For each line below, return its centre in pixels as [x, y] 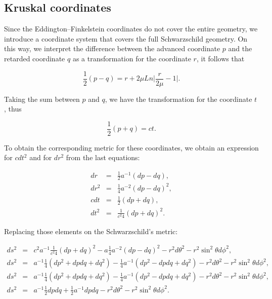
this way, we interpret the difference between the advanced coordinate [112, 48]
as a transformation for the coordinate [132, 58]
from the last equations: [103, 157]
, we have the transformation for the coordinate [178, 99]
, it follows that [220, 58]
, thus [13, 109]
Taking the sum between [42, 99]
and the [240, 48]
